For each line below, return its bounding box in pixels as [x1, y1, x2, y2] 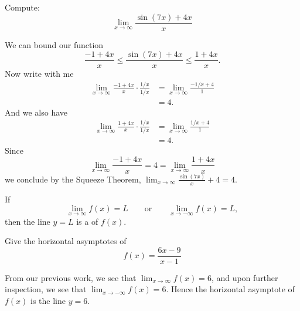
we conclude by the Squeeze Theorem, [5, 173, 141, 185]
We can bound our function [5, 38, 104, 50]
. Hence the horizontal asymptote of [166, 283, 295, 295]
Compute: [5, 1, 40, 13]
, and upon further [211, 271, 278, 283]
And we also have [5, 106, 68, 118]
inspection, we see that [5, 283, 87, 295]
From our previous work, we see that [5, 271, 137, 283]
